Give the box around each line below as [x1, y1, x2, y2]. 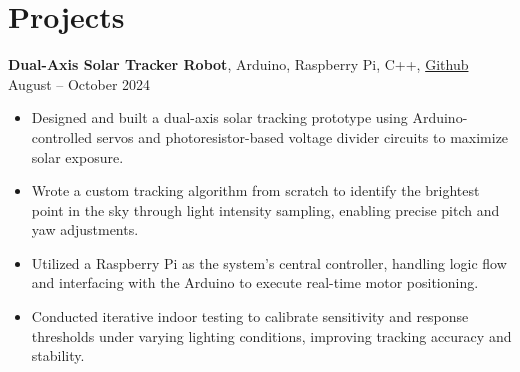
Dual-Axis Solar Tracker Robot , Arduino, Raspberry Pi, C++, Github [8, 54, 469, 75]
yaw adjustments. [31, 219, 139, 240]
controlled [31, 126, 93, 147]
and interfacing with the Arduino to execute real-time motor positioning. [31, 272, 479, 293]
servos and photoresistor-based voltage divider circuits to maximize [96, 126, 509, 147]
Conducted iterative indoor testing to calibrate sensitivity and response [31, 306, 469, 327]
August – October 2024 [8, 73, 151, 94]
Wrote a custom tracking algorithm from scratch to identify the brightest [31, 180, 480, 201]
